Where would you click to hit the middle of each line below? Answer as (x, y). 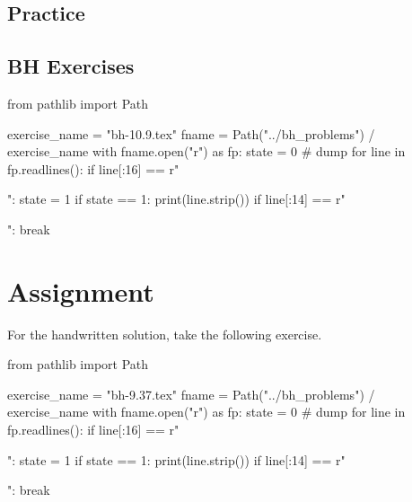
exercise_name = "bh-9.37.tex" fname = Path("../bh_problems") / (191, 394)
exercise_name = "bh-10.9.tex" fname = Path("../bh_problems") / (191, 133)
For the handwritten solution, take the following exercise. (165, 334)
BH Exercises (71, 66)
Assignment (81, 291)
